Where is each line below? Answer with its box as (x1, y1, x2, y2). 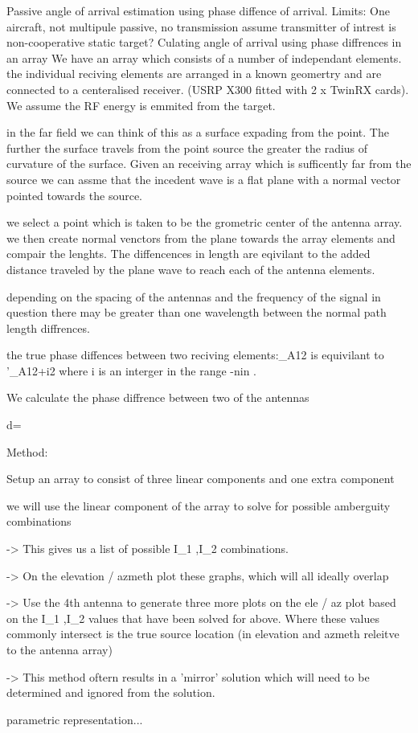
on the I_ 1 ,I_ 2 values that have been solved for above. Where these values (6, 609, 379, 626)
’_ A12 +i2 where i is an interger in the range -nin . (6, 362, 256, 379)
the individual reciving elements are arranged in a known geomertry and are (6, 65, 382, 82)
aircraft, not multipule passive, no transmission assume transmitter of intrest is (6, 18, 396, 35)
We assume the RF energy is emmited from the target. (6, 96, 276, 113)
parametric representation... (6, 710, 143, 727)
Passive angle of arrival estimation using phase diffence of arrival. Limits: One (6, 2, 390, 18)
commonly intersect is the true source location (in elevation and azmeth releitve (6, 625, 400, 642)
